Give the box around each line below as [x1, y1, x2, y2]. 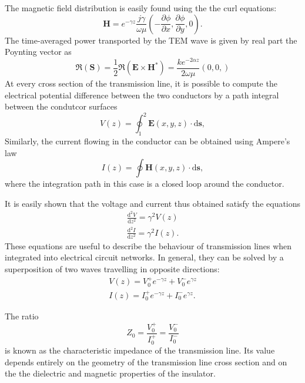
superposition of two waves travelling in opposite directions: [5, 263, 220, 275]
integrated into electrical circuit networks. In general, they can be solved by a [5, 251, 284, 263]
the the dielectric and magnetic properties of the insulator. [5, 367, 216, 379]
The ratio [5, 310, 39, 322]
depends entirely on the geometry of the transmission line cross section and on [5, 355, 287, 368]
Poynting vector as [5, 45, 72, 58]
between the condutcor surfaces [5, 100, 118, 113]
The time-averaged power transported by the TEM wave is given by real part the [5, 34, 297, 46]
